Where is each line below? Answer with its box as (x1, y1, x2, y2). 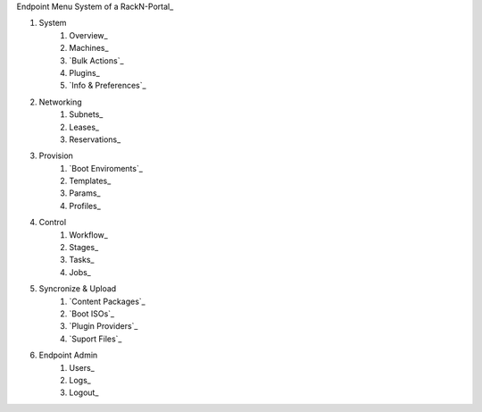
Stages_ (69, 242, 99, 253)
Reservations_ (69, 134, 121, 145)
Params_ (69, 188, 101, 198)
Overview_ (69, 29, 108, 40)
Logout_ (69, 387, 99, 398)
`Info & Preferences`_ (69, 80, 146, 91)
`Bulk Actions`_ (69, 55, 124, 66)
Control (38, 217, 67, 228)
